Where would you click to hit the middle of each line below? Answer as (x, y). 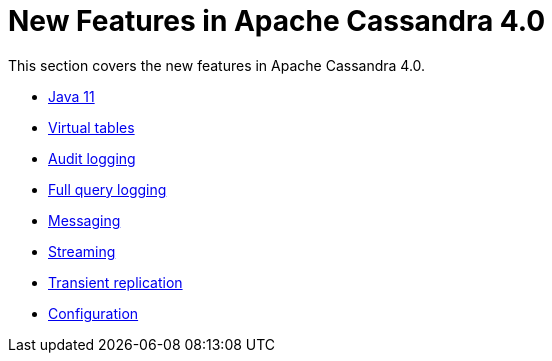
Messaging (84, 220)
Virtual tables (91, 127)
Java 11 (71, 96)
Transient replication (115, 282)
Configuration (93, 313)
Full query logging (107, 189)
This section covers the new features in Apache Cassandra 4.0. (217, 65)
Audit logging (92, 158)
